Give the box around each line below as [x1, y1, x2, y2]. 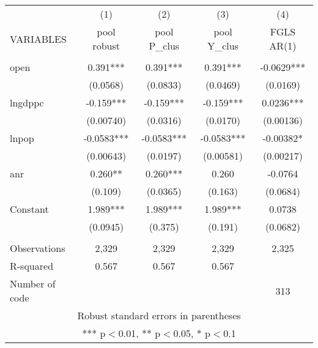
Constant [10, 202, 49, 216]
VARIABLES [10, 31, 67, 46]
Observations [10, 241, 65, 255]
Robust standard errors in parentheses [77, 308, 241, 322]
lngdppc [10, 95, 44, 109]
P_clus [149, 39, 180, 53]
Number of [10, 276, 56, 291]
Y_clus [207, 39, 239, 53]
